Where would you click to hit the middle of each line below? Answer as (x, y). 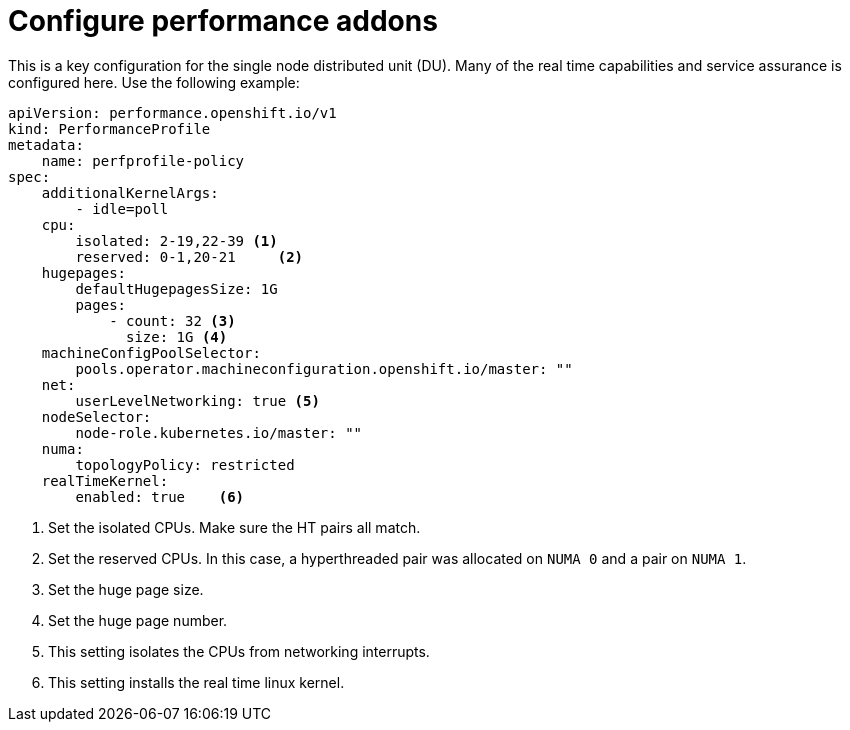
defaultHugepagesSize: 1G (176, 288)
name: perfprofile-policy (143, 160)
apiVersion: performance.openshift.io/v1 (172, 112)
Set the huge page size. (126, 589)
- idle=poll (122, 208)
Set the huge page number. (138, 620)
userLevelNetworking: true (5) (197, 400)
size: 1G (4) (177, 336)
